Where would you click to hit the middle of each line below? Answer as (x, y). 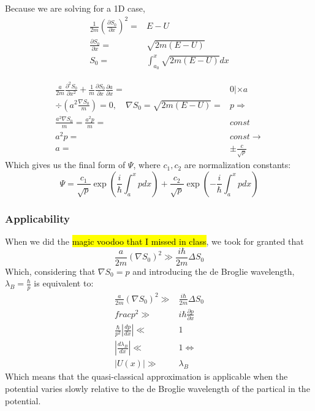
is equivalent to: (64, 283)
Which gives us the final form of (65, 165)
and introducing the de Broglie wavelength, (214, 271)
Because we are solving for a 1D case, (75, 8)
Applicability (37, 218)
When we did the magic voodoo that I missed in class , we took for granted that (154, 241)
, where (147, 165)
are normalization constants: (237, 165)
